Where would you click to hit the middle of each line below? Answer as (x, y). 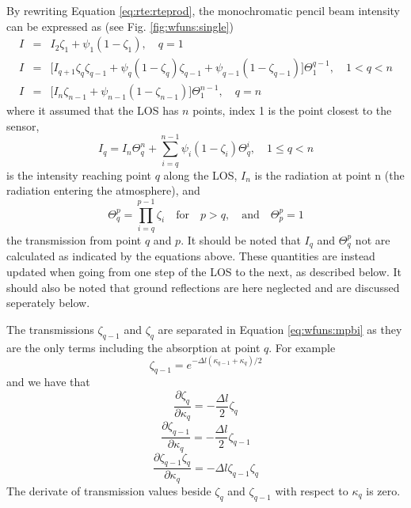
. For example (302, 347)
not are (373, 239)
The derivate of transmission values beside (109, 490)
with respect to (312, 490)
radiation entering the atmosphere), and (103, 190)
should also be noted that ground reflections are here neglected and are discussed (203, 287)
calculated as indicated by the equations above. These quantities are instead (191, 256)
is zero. (383, 490)
